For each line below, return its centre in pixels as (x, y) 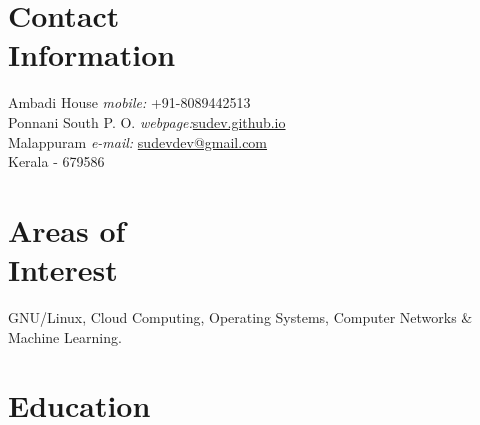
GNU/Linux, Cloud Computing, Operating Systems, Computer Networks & (240, 317)
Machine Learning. (65, 336)
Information (92, 54)
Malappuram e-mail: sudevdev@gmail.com (138, 141)
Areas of (67, 229)
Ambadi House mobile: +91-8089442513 (129, 102)
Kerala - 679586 (56, 161)
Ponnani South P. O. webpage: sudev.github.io (147, 121)
